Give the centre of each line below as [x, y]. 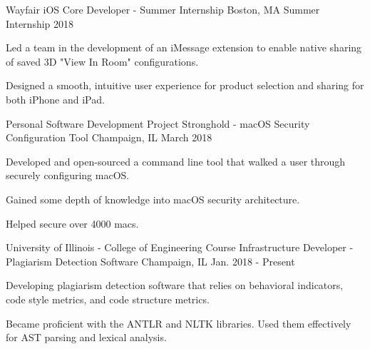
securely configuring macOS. [68, 175]
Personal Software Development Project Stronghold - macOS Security [158, 123]
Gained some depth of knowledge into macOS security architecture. [153, 199]
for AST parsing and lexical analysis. [86, 337]
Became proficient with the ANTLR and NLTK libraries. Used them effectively [179, 323]
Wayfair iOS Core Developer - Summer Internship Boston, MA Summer [163, 9]
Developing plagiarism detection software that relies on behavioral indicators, [175, 285]
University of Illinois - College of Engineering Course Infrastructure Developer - [180, 247]
